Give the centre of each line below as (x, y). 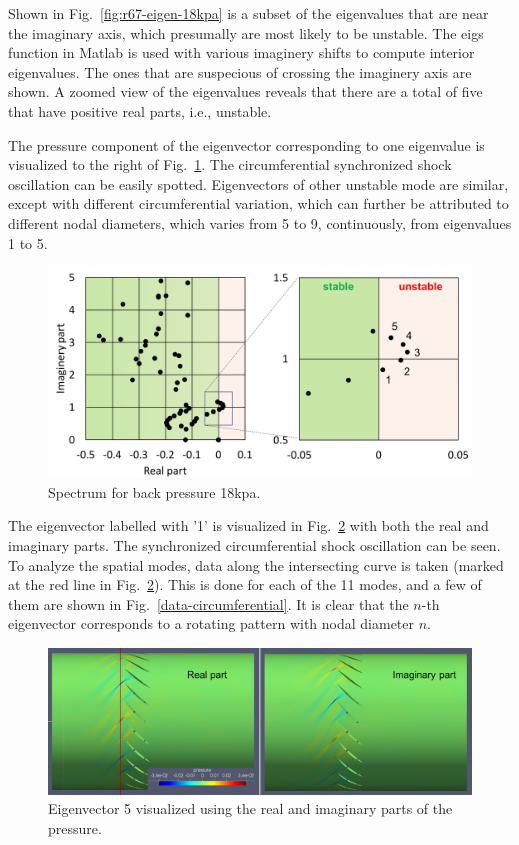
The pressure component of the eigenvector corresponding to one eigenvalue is (246, 144)
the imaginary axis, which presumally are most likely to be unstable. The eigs (246, 32)
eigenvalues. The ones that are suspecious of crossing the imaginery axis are (240, 71)
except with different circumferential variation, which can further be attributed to (258, 203)
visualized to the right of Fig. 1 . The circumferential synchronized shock (230, 164)
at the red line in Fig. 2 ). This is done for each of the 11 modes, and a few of (245, 584)
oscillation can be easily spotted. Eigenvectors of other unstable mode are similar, (258, 183)
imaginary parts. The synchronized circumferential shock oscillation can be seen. (254, 545)
